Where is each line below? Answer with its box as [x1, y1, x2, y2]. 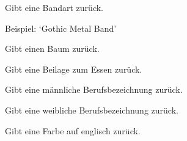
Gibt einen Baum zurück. [5, 42, 100, 55]
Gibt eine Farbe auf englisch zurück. [5, 124, 141, 137]
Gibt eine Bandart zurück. [5, 1, 103, 13]
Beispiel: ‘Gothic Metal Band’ [5, 21, 117, 34]
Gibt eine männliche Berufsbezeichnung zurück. [5, 83, 183, 96]
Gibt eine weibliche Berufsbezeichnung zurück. [5, 103, 178, 116]
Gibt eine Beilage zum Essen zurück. [5, 62, 142, 75]
